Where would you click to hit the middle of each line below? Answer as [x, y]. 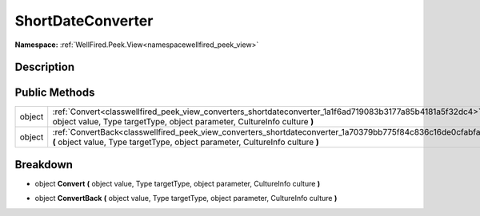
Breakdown [44, 165]
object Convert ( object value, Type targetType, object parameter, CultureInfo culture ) [178, 183]
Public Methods [55, 93]
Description [45, 67]
